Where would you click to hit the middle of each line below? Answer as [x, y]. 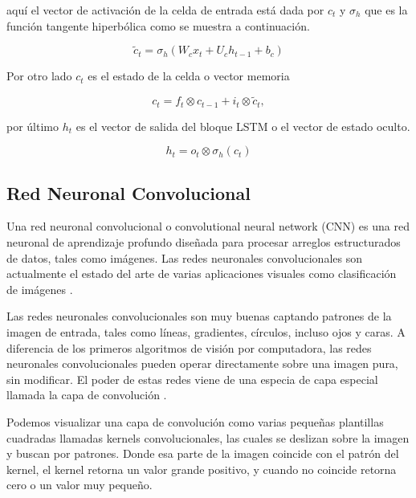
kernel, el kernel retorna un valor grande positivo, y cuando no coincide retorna [202, 469]
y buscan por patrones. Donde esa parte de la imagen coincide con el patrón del [203, 453]
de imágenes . [40, 289]
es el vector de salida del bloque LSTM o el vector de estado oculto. [243, 126]
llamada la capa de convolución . [87, 395]
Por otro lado [39, 76]
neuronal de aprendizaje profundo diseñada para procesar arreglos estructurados [204, 242]
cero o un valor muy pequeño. [80, 485]
